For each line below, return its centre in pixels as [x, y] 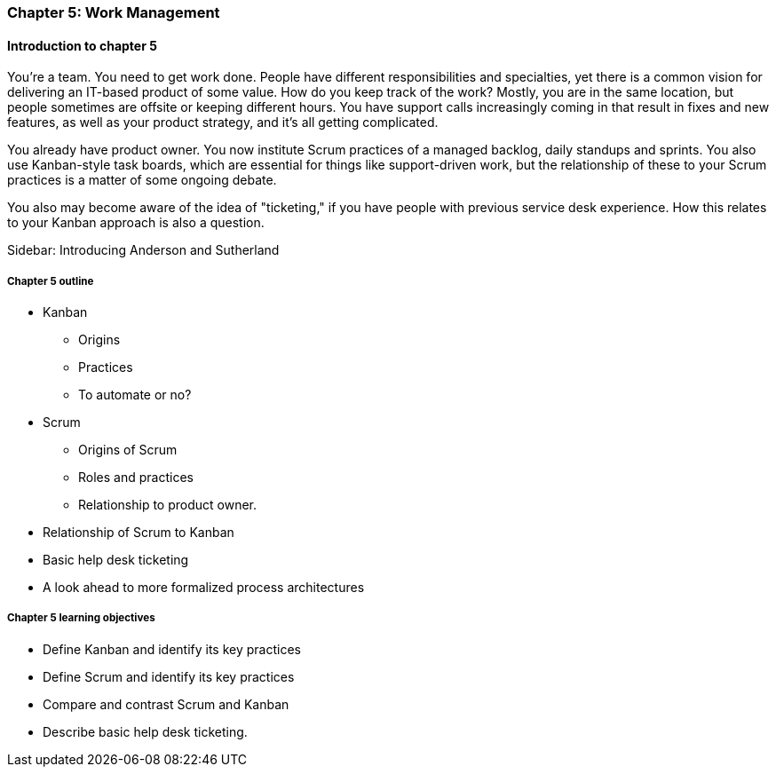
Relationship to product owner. [168, 505]
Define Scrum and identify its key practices [169, 676]
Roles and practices [136, 477]
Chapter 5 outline [51, 281]
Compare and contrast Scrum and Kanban [166, 704]
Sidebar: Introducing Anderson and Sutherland [143, 250]
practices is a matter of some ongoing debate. [142, 180]
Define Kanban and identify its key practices [172, 649]
